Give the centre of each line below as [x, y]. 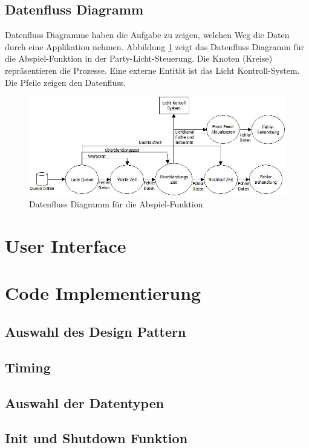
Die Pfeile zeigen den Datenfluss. [66, 82]
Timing [28, 367]
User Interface [66, 246]
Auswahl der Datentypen [85, 402]
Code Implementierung [103, 293]
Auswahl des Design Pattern [96, 331]
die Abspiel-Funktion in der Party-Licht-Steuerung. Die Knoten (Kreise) [139, 58]
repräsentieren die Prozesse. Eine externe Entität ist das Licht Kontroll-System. [152, 70]
